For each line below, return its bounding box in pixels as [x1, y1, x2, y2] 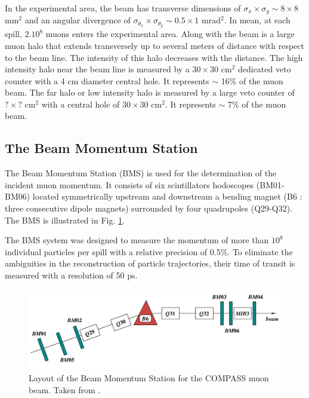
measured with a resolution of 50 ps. [5, 269, 138, 281]
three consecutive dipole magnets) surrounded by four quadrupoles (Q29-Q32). [5, 202, 292, 215]
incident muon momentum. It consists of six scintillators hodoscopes [5, 178, 254, 191]
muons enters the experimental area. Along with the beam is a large [45, 27, 295, 40]
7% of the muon [227, 97, 286, 110]
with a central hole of [41, 97, 120, 110]
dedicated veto [237, 63, 291, 75]
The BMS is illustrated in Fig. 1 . [5, 213, 125, 226]
